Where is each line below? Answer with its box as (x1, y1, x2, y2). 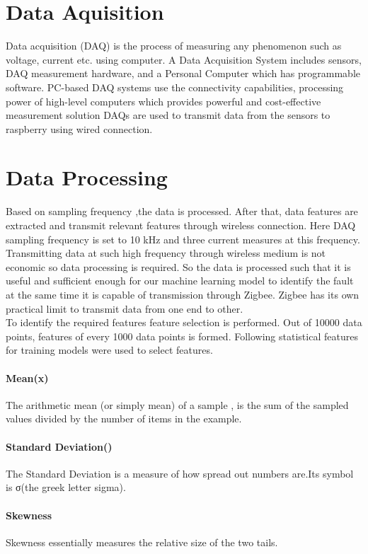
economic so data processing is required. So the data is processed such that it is (6, 259, 351, 274)
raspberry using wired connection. (6, 121, 153, 136)
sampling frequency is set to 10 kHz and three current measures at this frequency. (6, 231, 360, 246)
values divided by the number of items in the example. (6, 411, 242, 426)
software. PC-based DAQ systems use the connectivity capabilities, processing (6, 79, 344, 94)
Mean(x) (6, 370, 49, 385)
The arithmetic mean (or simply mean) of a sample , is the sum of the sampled (6, 397, 349, 412)
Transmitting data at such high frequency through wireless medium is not (6, 246, 326, 260)
